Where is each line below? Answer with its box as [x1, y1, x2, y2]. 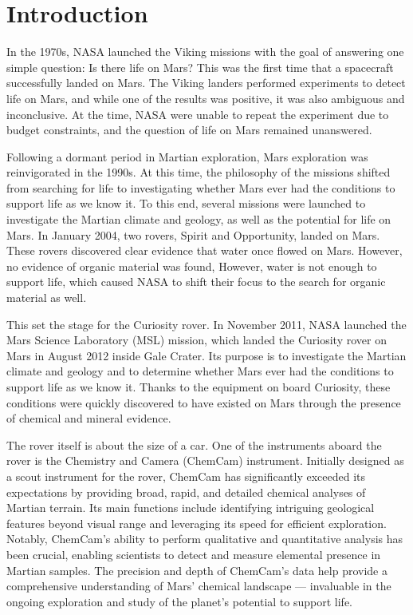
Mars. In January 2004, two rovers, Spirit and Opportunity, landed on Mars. [6, 226, 380, 243]
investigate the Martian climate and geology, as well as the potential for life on [6, 211, 391, 228]
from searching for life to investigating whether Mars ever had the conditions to [6, 179, 395, 196]
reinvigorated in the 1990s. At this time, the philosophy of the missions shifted [6, 164, 391, 181]
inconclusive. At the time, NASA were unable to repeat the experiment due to [6, 105, 389, 122]
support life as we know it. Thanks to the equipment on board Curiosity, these [6, 379, 391, 395]
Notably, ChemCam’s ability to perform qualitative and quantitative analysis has [6, 530, 403, 547]
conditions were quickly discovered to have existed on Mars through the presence [6, 394, 401, 411]
